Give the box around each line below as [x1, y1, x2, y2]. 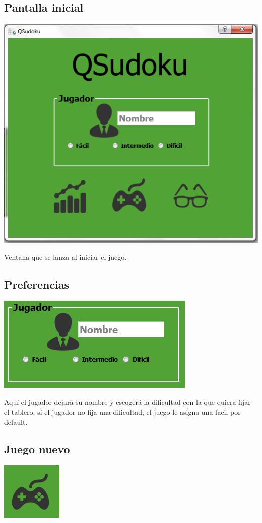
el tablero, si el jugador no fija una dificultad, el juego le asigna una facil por [4, 407, 241, 417]
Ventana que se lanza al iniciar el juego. [4, 252, 127, 263]
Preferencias [4, 277, 70, 292]
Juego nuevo [4, 441, 70, 456]
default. [4, 416, 28, 427]
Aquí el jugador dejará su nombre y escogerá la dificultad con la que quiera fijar [4, 397, 251, 407]
